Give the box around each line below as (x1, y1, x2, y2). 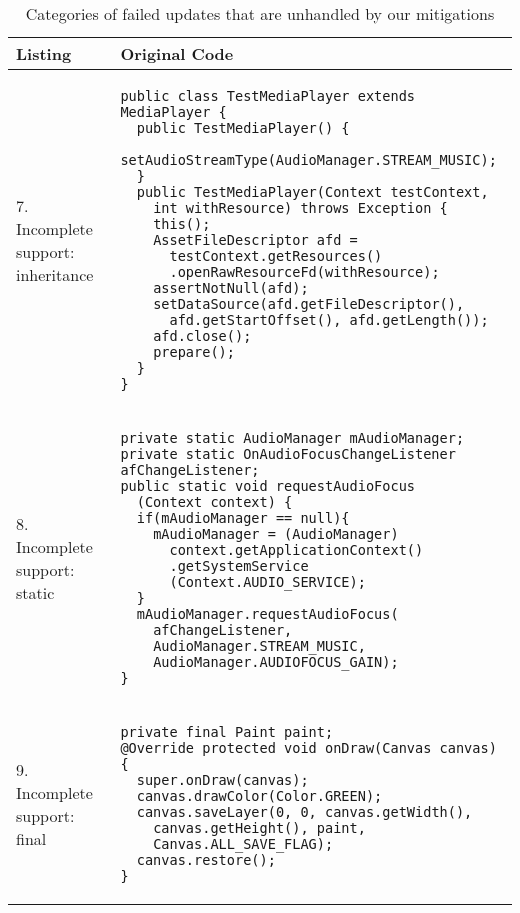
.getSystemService (169, 558, 309, 574)
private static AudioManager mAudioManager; (120, 430, 465, 446)
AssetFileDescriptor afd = (153, 232, 358, 248)
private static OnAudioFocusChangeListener (120, 446, 456, 462)
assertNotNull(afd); (153, 280, 309, 296)
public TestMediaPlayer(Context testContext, (136, 184, 489, 200)
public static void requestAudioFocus (120, 478, 416, 494)
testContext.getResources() (169, 248, 383, 264)
